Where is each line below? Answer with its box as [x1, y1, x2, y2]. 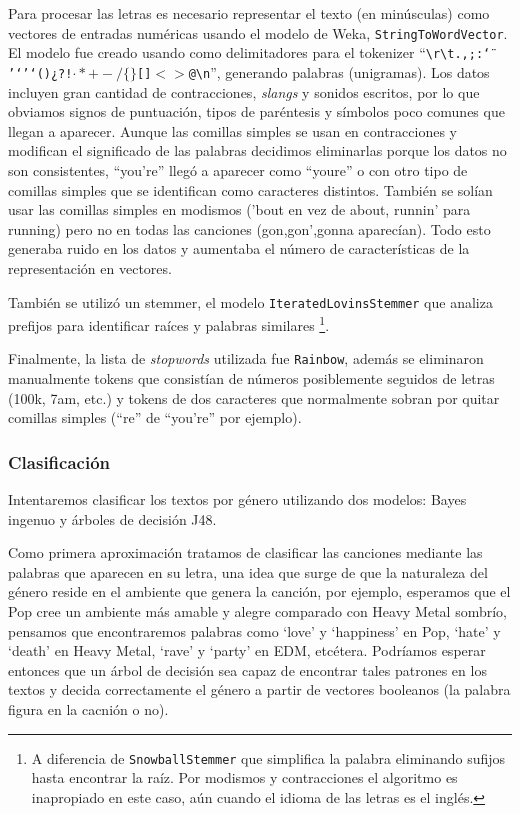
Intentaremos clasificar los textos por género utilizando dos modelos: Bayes [8, 489, 467, 510]
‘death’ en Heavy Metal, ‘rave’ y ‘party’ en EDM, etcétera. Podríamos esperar [8, 640, 486, 661]
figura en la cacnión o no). [8, 699, 169, 719]
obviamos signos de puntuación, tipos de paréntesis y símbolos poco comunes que [8, 101, 505, 122]
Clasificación [8, 449, 111, 474]
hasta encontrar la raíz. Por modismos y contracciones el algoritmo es [31, 767, 458, 788]
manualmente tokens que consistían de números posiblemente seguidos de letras [8, 368, 495, 389]
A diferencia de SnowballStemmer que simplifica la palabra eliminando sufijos [31, 747, 506, 768]
